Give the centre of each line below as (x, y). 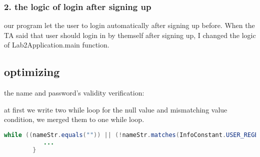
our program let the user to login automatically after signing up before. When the (129, 25)
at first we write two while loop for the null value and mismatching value (116, 109)
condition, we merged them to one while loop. (74, 119)
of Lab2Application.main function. (57, 45)
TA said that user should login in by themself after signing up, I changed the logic (130, 35)
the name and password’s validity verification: (74, 93)
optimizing (32, 72)
